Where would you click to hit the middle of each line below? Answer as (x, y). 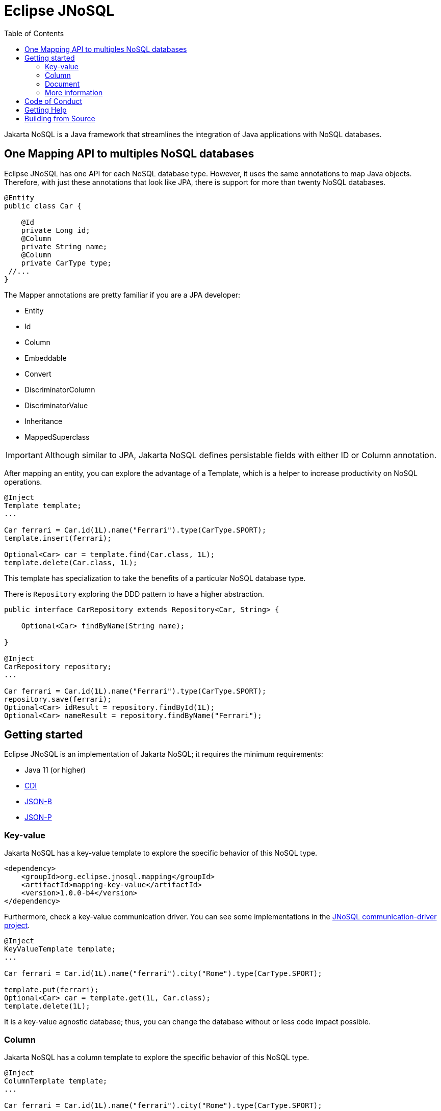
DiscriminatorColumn (60, 389)
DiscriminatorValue (56, 405)
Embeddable (46, 358)
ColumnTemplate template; (56, 1081)
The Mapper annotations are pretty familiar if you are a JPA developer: (122, 295)
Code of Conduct (54, 101)
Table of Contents (34, 33)
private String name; (64, 246)
